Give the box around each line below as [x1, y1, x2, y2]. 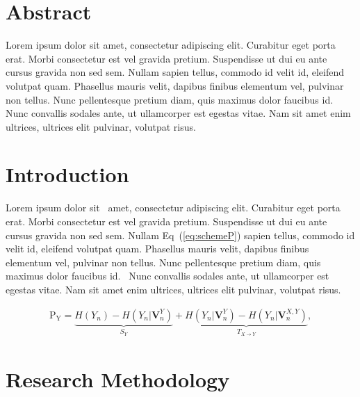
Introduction [6, 160, 129, 188]
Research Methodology [6, 364, 230, 393]
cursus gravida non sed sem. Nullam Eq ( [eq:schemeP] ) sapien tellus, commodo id [6, 227, 355, 242]
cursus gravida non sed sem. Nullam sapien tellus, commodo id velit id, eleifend [6, 65, 345, 79]
